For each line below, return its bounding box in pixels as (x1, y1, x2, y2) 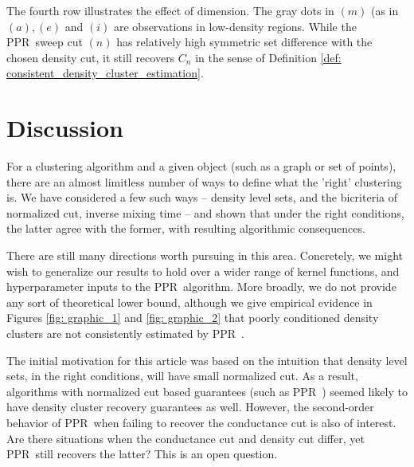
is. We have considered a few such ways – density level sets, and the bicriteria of (6, 189, 397, 206)
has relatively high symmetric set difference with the (116, 33, 373, 50)
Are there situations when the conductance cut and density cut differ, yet (6, 430, 365, 446)
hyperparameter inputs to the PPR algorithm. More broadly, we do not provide (6, 278, 396, 295)
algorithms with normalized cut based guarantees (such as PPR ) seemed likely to (6, 383, 408, 399)
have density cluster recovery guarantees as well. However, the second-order (6, 398, 374, 415)
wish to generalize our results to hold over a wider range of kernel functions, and (6, 262, 400, 279)
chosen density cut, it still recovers (6, 49, 175, 65)
